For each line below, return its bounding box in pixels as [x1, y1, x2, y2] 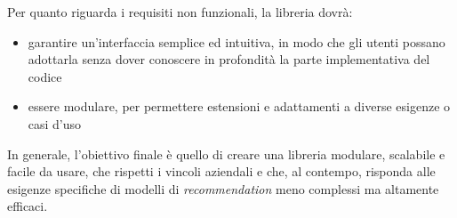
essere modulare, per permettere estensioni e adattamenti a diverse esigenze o [28, 97, 451, 116]
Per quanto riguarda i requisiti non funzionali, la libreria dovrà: [7, 3, 353, 20]
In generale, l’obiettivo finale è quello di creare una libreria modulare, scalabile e [7, 144, 445, 163]
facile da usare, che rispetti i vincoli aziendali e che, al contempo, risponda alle [7, 162, 436, 181]
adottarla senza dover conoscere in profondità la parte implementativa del [28, 50, 430, 69]
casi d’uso [28, 114, 82, 133]
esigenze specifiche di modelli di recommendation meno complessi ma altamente [7, 179, 439, 198]
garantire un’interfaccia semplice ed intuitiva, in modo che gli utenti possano [28, 32, 445, 51]
